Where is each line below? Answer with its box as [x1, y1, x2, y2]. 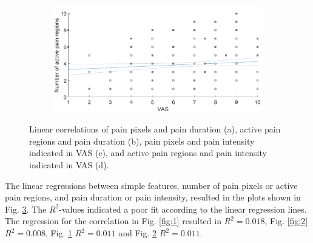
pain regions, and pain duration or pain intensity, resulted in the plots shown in [5, 191, 301, 204]
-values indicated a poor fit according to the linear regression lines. [59, 202, 307, 215]
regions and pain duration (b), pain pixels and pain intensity [29, 134, 255, 147]
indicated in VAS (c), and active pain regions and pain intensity [29, 146, 267, 159]
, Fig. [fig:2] [264, 214, 308, 227]
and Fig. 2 [118, 227, 157, 239]
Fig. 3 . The [5, 202, 47, 215]
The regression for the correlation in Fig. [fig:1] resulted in [5, 214, 221, 227]
